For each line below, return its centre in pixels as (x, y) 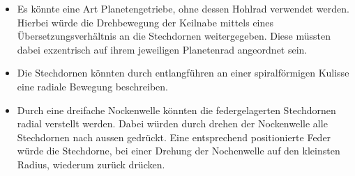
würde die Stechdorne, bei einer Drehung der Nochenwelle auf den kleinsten (179, 151)
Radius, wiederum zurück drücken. (91, 164)
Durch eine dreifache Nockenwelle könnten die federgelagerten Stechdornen (176, 110)
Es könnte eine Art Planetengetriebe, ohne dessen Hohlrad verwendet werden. (183, 8)
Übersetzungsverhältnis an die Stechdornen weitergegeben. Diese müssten (174, 36)
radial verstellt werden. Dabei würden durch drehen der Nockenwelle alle (172, 123)
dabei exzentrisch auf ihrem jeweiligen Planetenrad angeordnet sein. (162, 49)
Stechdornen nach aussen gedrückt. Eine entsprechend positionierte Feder (174, 137)
